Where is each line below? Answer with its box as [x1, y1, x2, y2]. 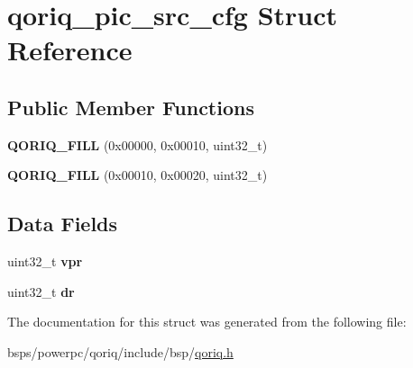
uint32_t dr [7, 282, 75, 301]
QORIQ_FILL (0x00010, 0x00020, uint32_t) [7, 166, 268, 184]
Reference [7, 31, 133, 68]
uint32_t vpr [7, 252, 83, 271]
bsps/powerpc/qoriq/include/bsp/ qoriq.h [7, 342, 234, 361]
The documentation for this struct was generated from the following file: [7, 312, 407, 331]
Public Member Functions [7, 93, 254, 121]
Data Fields [7, 210, 118, 238]
